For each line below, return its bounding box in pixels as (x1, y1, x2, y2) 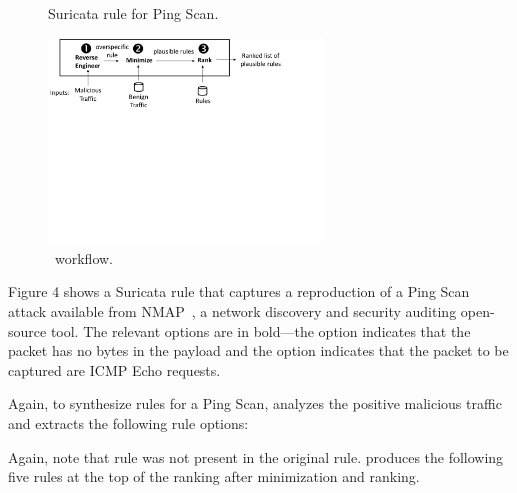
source (8, 320, 47, 341)
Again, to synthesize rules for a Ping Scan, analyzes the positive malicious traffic (8, 393, 502, 414)
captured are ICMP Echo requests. (8, 359, 221, 380)
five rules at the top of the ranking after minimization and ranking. (8, 466, 420, 487)
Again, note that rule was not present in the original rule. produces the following (8, 446, 504, 467)
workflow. (54, 247, 113, 268)
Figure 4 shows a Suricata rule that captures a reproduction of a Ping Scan (8, 281, 470, 302)
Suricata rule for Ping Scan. (48, 3, 219, 23)
